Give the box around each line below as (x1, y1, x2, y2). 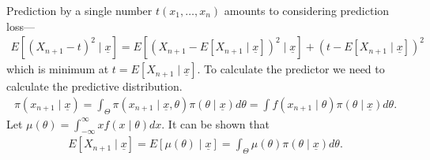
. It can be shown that (161, 115, 270, 132)
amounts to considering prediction (224, 2, 390, 18)
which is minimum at (6, 61, 109, 77)
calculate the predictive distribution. (6, 78, 183, 95)
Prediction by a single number (6, 2, 153, 18)
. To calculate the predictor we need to (197, 61, 385, 77)
